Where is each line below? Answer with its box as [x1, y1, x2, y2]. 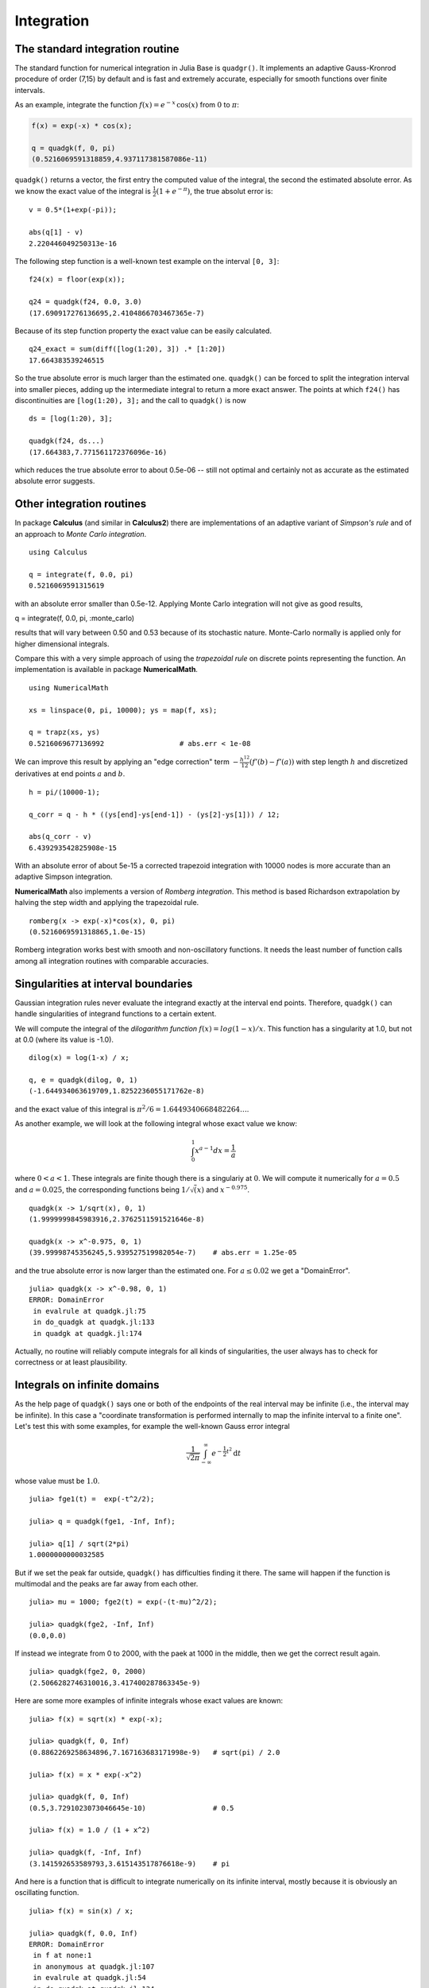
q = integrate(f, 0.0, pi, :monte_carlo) [14, 613, 135, 623]
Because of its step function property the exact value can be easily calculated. [14, 326, 272, 336]
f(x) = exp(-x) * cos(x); [31, 122, 133, 130]
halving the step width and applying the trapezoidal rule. [14, 898, 199, 907]
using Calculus [29, 547, 88, 557]
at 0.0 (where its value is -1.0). [14, 1035, 114, 1044]
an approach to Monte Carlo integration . [14, 529, 147, 538]
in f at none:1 [33, 1951, 92, 1960]
